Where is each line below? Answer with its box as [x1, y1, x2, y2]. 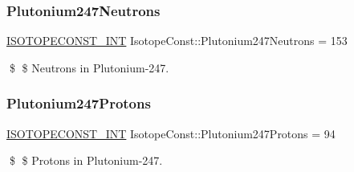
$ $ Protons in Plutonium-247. [9, 152, 163, 169]
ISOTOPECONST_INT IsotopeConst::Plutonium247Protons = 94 [6, 125, 336, 141]
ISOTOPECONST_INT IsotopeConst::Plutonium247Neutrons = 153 [6, 32, 348, 49]
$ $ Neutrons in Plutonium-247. [9, 59, 169, 76]
